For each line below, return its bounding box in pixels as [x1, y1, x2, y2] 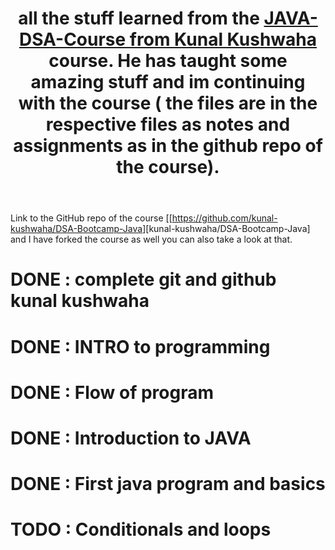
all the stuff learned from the [18, 7, 260, 30]
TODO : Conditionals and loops [10, 518, 272, 541]
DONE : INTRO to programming [10, 335, 271, 358]
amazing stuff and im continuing [30, 71, 306, 94]
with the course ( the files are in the [18, 92, 318, 115]
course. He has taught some [48, 50, 288, 72]
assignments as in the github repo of [13, 135, 323, 157]
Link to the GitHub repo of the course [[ [10, 212, 173, 224]
